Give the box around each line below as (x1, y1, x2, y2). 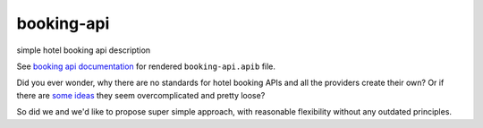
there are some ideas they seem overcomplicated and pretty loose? (16, 90, 266, 100)
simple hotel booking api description (16, 45, 151, 55)
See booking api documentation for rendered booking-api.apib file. (16, 61, 276, 72)
